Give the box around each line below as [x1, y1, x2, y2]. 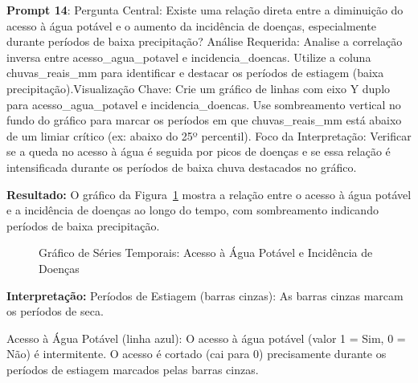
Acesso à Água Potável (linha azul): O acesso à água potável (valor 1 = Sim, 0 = [6, 329, 406, 346]
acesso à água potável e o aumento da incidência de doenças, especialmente [6, 17, 376, 34]
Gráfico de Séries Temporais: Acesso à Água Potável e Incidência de [39, 244, 373, 261]
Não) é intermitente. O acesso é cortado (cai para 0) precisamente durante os [6, 345, 387, 362]
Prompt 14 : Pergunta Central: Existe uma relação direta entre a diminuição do [6, 2, 404, 18]
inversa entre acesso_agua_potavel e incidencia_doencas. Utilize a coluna [6, 48, 371, 65]
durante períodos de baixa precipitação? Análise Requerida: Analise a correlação [6, 33, 403, 50]
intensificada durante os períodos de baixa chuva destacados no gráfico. [6, 158, 357, 175]
